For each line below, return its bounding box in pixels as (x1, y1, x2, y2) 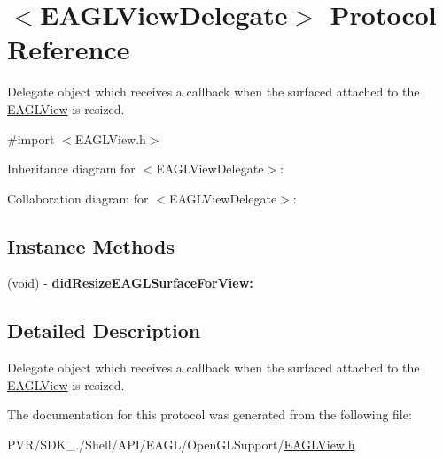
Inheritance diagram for (7, 159, 136, 178)
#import (7, 129, 55, 148)
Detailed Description (7, 317, 201, 344)
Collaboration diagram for (7, 188, 149, 207)
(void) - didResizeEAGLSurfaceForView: (7, 273, 253, 292)
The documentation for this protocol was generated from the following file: (7, 405, 412, 424)
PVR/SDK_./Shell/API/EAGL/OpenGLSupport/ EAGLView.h (7, 435, 355, 454)
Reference (7, 31, 130, 67)
